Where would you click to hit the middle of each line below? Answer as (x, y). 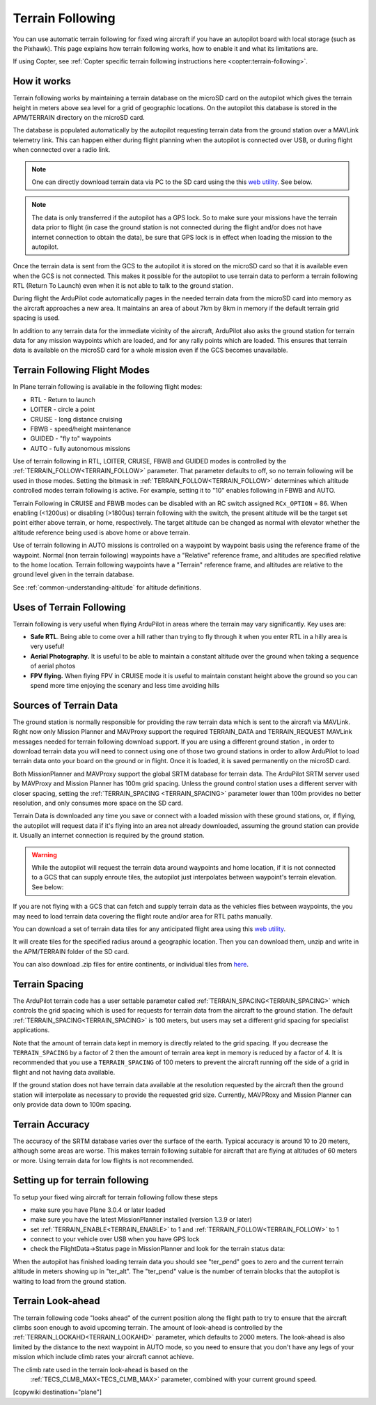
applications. (31, 1030)
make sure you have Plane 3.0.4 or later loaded (98, 1210)
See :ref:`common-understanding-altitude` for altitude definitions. (107, 587)
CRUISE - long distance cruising (76, 419)
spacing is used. (37, 318)
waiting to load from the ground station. (70, 1281)
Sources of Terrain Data (65, 705)
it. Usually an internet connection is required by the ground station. (109, 836)
